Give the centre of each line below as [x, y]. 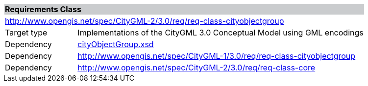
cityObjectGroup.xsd [116, 44]
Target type [26, 33]
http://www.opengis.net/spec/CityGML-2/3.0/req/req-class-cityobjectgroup [145, 21]
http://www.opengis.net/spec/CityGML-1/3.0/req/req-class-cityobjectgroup [217, 56]
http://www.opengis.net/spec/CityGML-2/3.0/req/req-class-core [196, 68]
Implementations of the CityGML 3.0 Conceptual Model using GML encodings [221, 33]
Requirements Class [43, 9]
